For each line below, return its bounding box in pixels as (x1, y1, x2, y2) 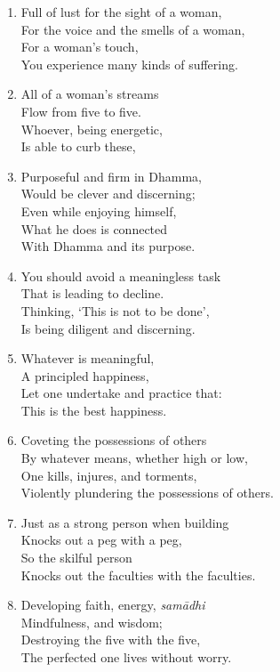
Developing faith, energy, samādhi (20, 595, 205, 614)
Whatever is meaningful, (20, 349, 155, 368)
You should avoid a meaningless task (20, 266, 221, 285)
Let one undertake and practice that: (20, 384, 222, 402)
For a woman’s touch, (20, 37, 139, 56)
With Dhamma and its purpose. (20, 237, 196, 255)
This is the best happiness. (20, 401, 167, 419)
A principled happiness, (20, 366, 149, 385)
